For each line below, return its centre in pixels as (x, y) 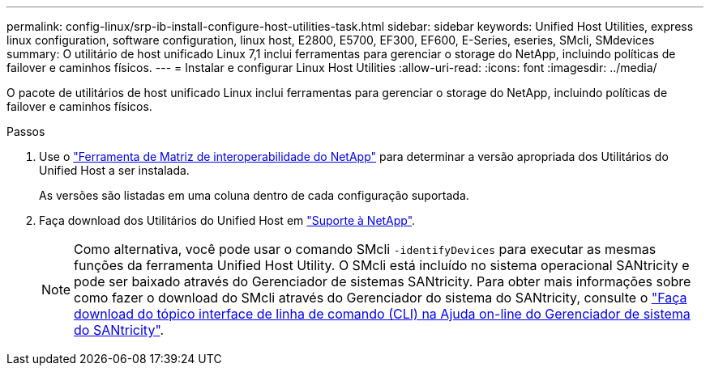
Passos (26, 131)
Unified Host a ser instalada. (114, 170)
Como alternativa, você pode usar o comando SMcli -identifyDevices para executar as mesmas (365, 249)
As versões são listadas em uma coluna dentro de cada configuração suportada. (254, 195)
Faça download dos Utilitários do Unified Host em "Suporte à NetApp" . (227, 220)
